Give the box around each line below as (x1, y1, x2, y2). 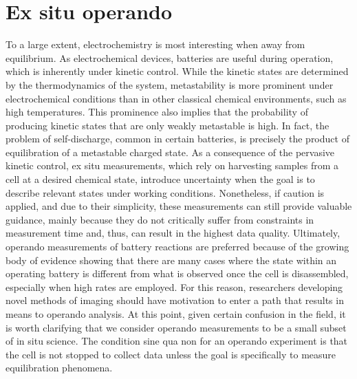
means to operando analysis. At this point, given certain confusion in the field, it (6, 307, 346, 321)
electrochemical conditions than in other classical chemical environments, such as (6, 91, 347, 105)
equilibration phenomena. (6, 360, 113, 375)
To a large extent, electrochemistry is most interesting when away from (6, 37, 305, 52)
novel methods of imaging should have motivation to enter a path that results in (6, 293, 344, 307)
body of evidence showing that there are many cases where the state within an (6, 252, 337, 267)
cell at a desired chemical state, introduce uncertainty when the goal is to (6, 172, 315, 186)
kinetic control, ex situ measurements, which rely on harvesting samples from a (6, 158, 339, 173)
